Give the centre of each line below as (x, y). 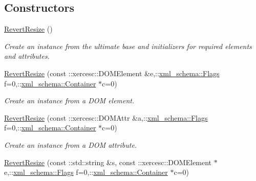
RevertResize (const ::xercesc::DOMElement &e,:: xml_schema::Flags (112, 73)
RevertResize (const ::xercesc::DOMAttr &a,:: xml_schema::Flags (106, 117)
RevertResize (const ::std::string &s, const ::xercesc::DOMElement (108, 162)
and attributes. (27, 56)
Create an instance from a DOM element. (69, 100)
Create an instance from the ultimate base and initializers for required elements (128, 46)
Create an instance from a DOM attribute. (71, 144)
